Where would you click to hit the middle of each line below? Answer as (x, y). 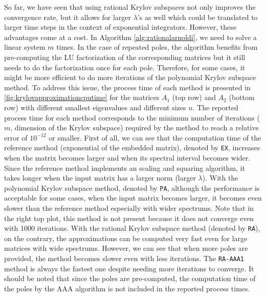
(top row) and (194, 97)
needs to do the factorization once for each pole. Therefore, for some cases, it (125, 67)
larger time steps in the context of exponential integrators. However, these (120, 27)
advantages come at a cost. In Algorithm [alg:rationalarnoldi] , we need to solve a (130, 37)
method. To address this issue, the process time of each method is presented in (127, 87)
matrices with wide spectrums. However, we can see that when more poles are (126, 248)
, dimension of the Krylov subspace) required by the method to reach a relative (135, 127)
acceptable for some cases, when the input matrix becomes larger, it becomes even (133, 198)
